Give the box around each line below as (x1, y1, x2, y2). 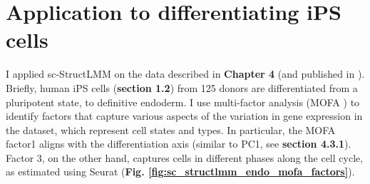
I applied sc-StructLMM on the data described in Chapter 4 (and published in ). (6, 66, 365, 81)
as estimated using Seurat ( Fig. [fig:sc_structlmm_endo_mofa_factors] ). (6, 164, 355, 179)
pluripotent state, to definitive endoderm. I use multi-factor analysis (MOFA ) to (6, 94, 360, 109)
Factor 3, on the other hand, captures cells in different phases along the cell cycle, (6, 150, 364, 165)
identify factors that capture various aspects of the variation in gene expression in (6, 108, 363, 123)
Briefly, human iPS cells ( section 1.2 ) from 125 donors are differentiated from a (6, 80, 358, 95)
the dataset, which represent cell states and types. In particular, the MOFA (6, 122, 336, 137)
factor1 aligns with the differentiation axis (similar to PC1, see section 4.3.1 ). (6, 136, 351, 151)
